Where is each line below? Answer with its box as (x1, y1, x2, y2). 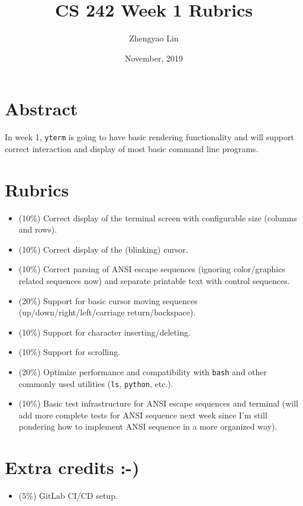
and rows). (18, 223, 57, 236)
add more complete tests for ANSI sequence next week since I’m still (18, 408, 267, 421)
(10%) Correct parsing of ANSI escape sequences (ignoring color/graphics (18, 263, 285, 275)
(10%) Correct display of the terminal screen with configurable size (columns (18, 211, 297, 224)
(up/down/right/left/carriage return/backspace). (18, 306, 196, 318)
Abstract (5, 96, 78, 121)
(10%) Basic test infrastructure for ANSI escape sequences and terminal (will (18, 397, 298, 410)
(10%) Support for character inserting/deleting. (18, 325, 191, 338)
